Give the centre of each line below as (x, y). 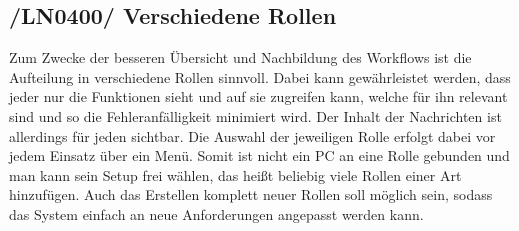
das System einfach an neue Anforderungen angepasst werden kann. (216, 213)
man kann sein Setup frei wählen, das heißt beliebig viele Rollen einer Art (235, 174)
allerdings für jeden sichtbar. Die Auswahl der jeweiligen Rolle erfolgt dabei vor (252, 135)
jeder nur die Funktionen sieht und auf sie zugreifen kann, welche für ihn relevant (258, 96)
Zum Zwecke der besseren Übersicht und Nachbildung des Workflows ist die (240, 57)
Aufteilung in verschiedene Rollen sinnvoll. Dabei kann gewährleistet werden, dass (260, 76)
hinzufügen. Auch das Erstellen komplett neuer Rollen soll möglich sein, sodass (251, 194)
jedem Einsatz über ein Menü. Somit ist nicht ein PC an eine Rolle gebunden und (259, 155)
